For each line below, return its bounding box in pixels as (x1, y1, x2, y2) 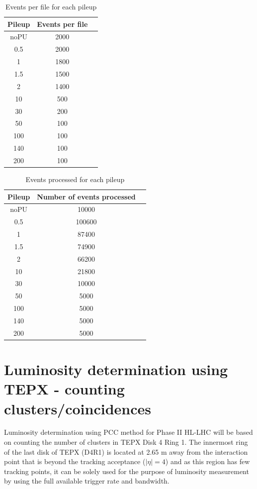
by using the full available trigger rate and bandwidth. (4, 476, 170, 486)
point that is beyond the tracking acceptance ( (4, 456, 146, 467)
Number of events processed (37, 191, 136, 201)
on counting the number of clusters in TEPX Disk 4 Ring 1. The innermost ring (4, 437, 248, 447)
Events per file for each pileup (5, 1, 97, 11)
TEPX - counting (4, 379, 125, 399)
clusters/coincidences (4, 398, 151, 418)
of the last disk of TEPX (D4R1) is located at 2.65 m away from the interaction (4, 446, 248, 457)
